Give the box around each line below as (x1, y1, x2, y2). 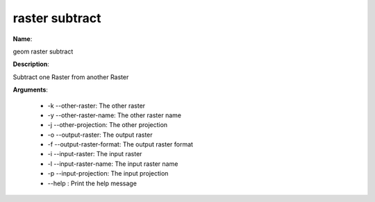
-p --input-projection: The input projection (47, 169, 169, 178)
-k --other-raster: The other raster (47, 101, 146, 110)
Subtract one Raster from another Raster (12, 73, 129, 81)
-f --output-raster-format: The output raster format (47, 140, 194, 149)
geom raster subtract (12, 47, 74, 56)
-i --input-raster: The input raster (47, 150, 142, 158)
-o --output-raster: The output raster (47, 131, 153, 139)
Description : (12, 60, 50, 69)
